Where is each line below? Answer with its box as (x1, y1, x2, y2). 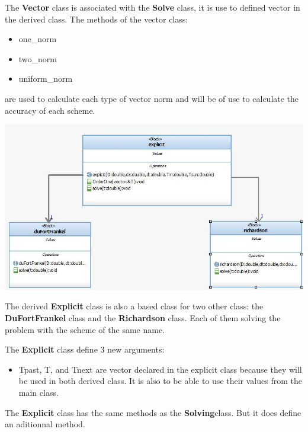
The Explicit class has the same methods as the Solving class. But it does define (5, 406, 301, 418)
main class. (18, 386, 59, 398)
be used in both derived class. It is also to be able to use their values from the (18, 375, 302, 387)
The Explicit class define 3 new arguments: (5, 343, 165, 356)
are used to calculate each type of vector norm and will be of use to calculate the (5, 92, 299, 104)
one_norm (18, 33, 57, 45)
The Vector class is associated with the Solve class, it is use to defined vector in (5, 1, 300, 13)
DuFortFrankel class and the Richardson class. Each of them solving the (5, 312, 281, 324)
